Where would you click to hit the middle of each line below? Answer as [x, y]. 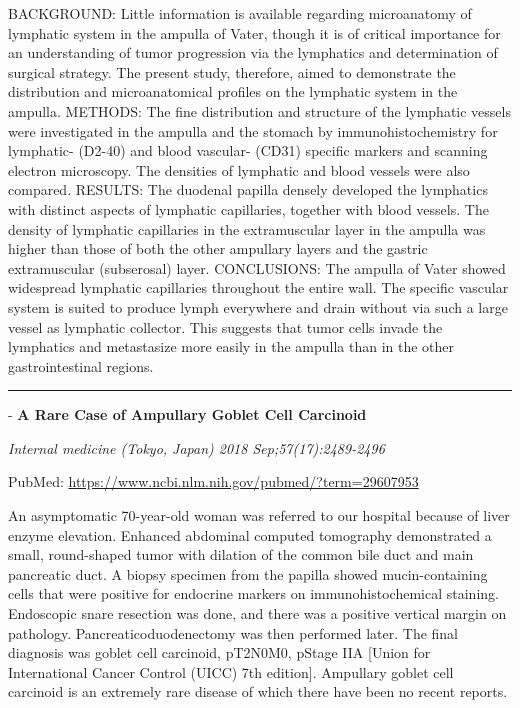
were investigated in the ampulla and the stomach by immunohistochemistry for [253, 130]
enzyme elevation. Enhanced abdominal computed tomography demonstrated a [250, 534]
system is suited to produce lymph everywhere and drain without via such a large [258, 306]
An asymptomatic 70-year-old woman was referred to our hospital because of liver [259, 515]
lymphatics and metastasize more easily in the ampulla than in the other [231, 346]
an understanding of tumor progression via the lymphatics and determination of [253, 52]
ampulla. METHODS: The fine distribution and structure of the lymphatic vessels [259, 110]
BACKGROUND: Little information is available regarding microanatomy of [240, 13]
